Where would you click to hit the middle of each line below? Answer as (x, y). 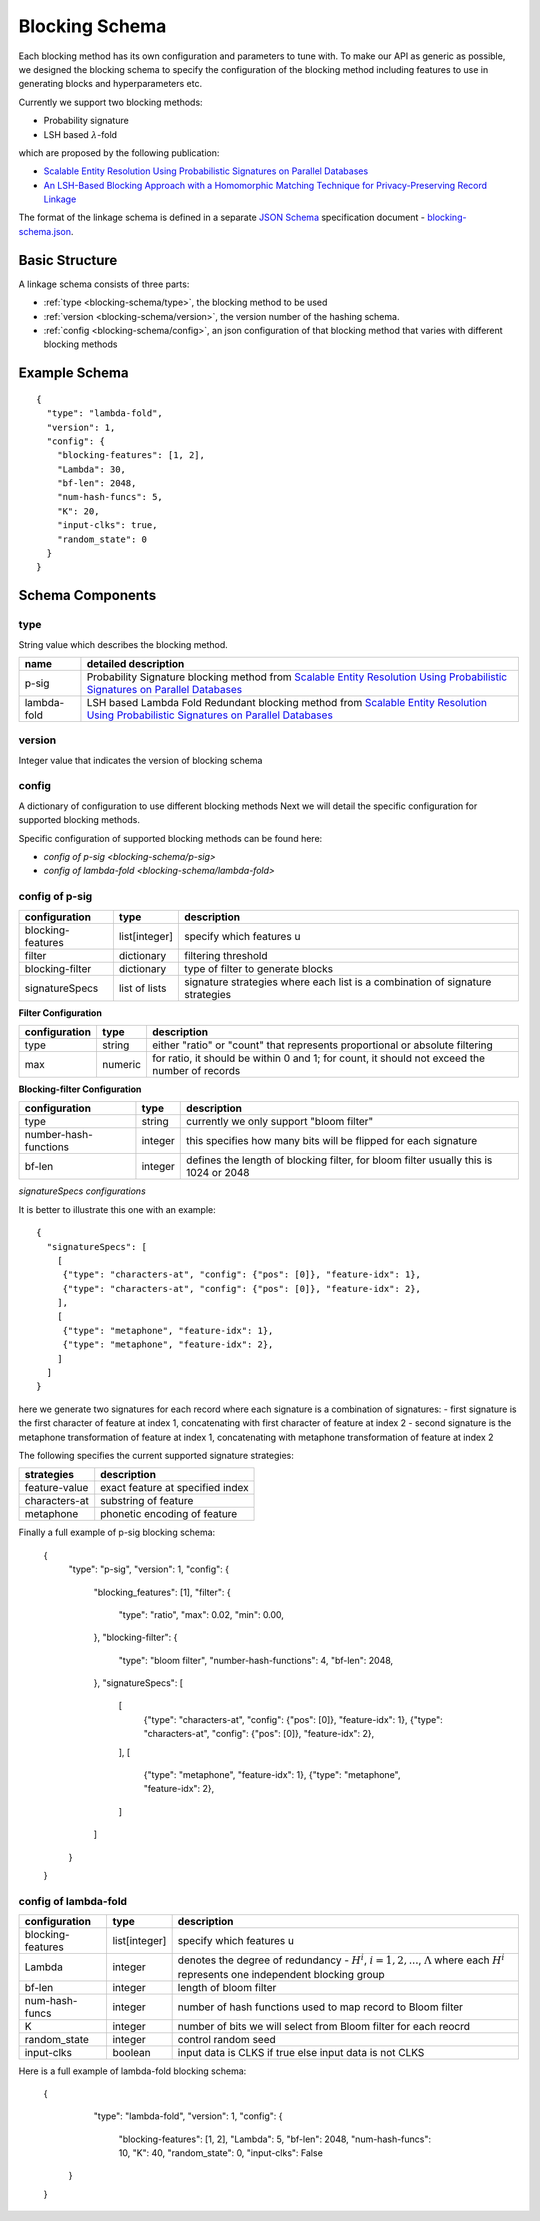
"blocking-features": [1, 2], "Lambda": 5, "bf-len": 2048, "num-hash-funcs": (275, 2139)
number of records (196, 1070)
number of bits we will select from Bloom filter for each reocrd (323, 2026)
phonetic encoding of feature (169, 1514)
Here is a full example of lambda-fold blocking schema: (132, 2071)
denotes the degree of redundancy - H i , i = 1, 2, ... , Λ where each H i (341, 1959)
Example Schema (73, 373)
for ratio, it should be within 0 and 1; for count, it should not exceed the (318, 1058)
